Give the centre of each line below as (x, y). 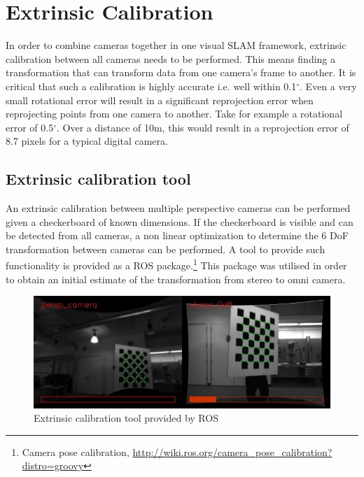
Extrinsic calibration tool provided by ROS (126, 418)
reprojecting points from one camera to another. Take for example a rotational (174, 114)
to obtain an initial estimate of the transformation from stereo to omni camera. (176, 279)
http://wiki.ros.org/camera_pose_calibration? (232, 451)
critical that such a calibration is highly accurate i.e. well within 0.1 (151, 86)
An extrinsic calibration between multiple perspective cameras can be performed (178, 208)
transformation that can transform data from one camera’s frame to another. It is (181, 72)
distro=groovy (53, 465)
